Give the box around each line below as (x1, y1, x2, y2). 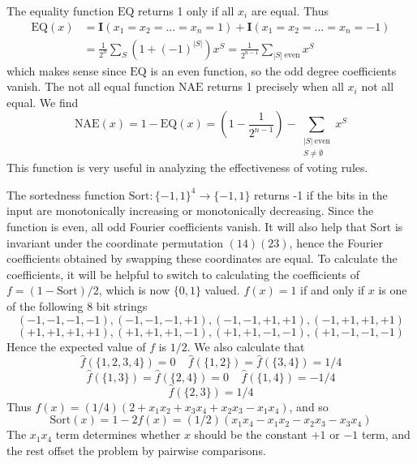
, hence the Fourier (289, 234, 383, 251)
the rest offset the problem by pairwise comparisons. (6, 441, 266, 458)
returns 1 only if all (138, 2, 234, 19)
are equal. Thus (251, 2, 329, 19)
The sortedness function (6, 186, 126, 203)
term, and (361, 426, 411, 443)
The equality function (6, 2, 114, 19)
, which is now (98, 281, 170, 299)
